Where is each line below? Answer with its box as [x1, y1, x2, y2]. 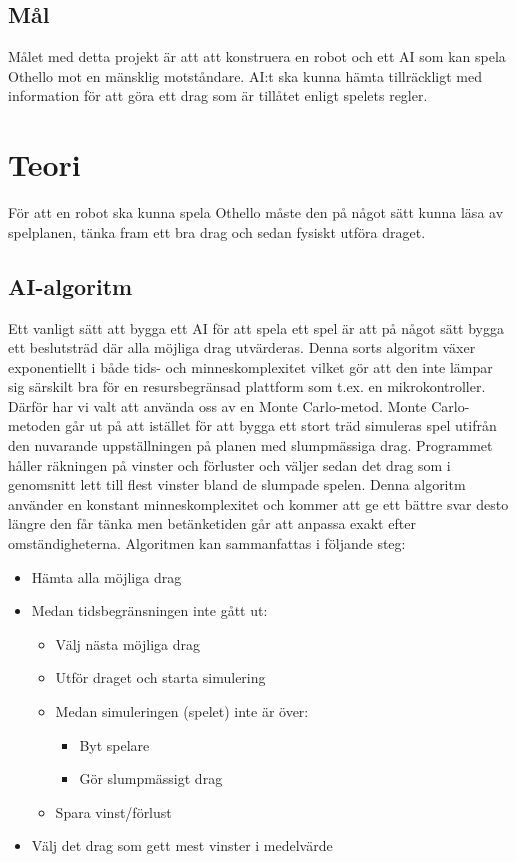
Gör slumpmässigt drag [79, 768, 223, 789]
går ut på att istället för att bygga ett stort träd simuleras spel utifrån [65, 415, 497, 436]
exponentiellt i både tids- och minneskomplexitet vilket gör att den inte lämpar [8, 356, 493, 377]
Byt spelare [79, 734, 150, 755]
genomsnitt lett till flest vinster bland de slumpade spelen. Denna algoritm [8, 474, 466, 495]
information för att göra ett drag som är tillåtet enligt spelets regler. [8, 85, 428, 106]
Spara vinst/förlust [55, 801, 172, 822]
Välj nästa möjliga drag [55, 633, 201, 654]
